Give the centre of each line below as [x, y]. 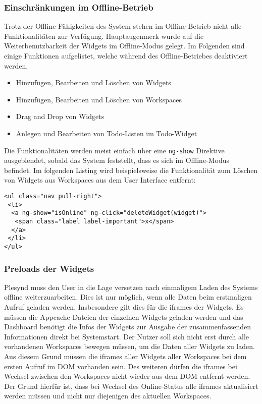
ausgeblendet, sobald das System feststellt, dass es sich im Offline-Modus [117, 160]
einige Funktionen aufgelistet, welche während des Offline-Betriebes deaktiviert [126, 55]
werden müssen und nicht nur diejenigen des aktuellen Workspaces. [108, 396]
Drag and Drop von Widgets [60, 116]
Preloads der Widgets [49, 268]
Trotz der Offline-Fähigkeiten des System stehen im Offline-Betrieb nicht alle [123, 26]
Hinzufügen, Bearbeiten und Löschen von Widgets [93, 82]
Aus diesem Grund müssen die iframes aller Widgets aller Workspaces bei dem [125, 356]
